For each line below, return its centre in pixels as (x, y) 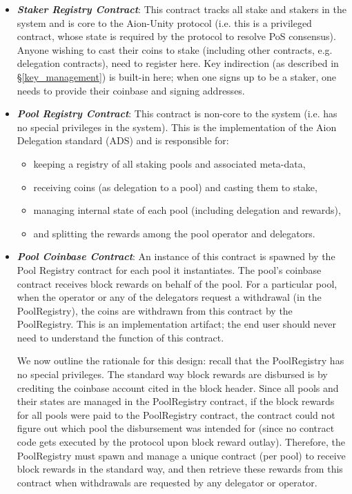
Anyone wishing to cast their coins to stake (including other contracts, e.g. (175, 49)
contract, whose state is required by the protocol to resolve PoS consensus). (176, 36)
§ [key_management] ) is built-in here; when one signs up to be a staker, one (176, 76)
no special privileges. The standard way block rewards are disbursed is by (172, 374)
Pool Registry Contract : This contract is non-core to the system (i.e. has (177, 113)
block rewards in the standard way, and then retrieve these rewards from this (180, 469)
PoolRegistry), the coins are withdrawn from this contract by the (155, 310)
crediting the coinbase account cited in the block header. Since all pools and (178, 387)
